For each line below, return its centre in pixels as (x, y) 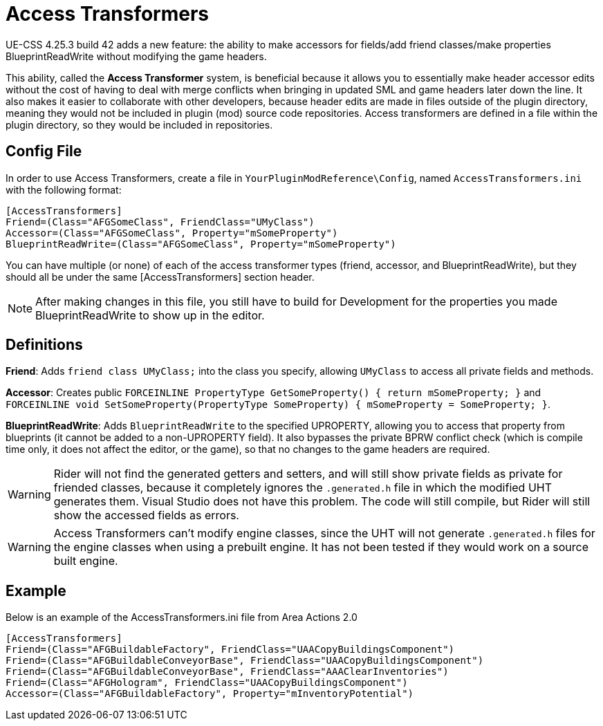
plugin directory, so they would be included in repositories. (139, 124)
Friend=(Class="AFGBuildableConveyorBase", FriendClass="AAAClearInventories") (227, 672)
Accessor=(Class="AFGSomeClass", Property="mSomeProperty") (172, 233)
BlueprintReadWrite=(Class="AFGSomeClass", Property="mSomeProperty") (201, 244)
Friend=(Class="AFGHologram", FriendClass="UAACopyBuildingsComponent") (207, 683)
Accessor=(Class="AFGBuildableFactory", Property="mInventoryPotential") (210, 694)
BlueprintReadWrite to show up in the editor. (150, 315)
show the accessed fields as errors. (146, 515)
